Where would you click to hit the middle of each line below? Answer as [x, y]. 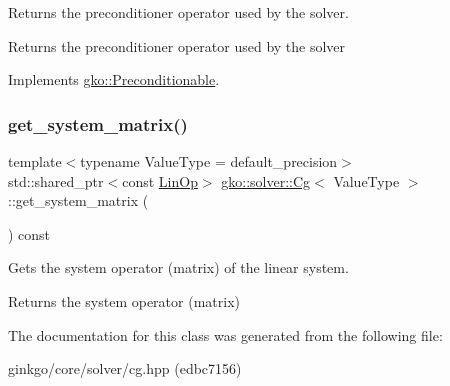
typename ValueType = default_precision [209, 161]
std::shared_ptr [56, 180]
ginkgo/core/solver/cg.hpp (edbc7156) [125, 368]
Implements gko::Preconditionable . [114, 79]
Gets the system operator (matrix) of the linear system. [178, 267]
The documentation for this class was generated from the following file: [225, 334]
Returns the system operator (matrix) [124, 300]
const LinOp [160, 180]
